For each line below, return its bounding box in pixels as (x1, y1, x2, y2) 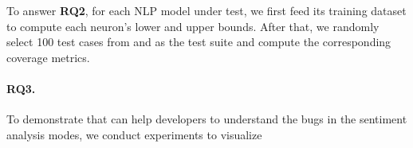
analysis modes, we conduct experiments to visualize (6, 126, 262, 142)
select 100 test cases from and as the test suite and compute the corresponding (6, 33, 391, 50)
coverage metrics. (6, 49, 90, 65)
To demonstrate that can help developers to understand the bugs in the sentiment (6, 111, 407, 127)
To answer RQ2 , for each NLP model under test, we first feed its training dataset (6, 2, 407, 18)
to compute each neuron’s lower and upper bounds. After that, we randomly (6, 18, 380, 34)
